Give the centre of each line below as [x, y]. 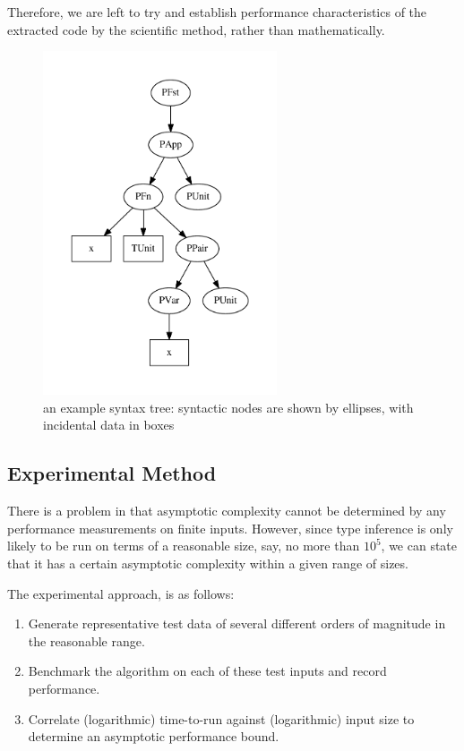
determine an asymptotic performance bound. [154, 736]
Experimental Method [112, 473]
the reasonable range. [86, 640]
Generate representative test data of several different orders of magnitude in [237, 623]
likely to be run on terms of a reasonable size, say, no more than [184, 546]
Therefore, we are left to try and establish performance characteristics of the [217, 12]
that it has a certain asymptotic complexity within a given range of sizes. [208, 563]
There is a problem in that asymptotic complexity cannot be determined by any [227, 511]
